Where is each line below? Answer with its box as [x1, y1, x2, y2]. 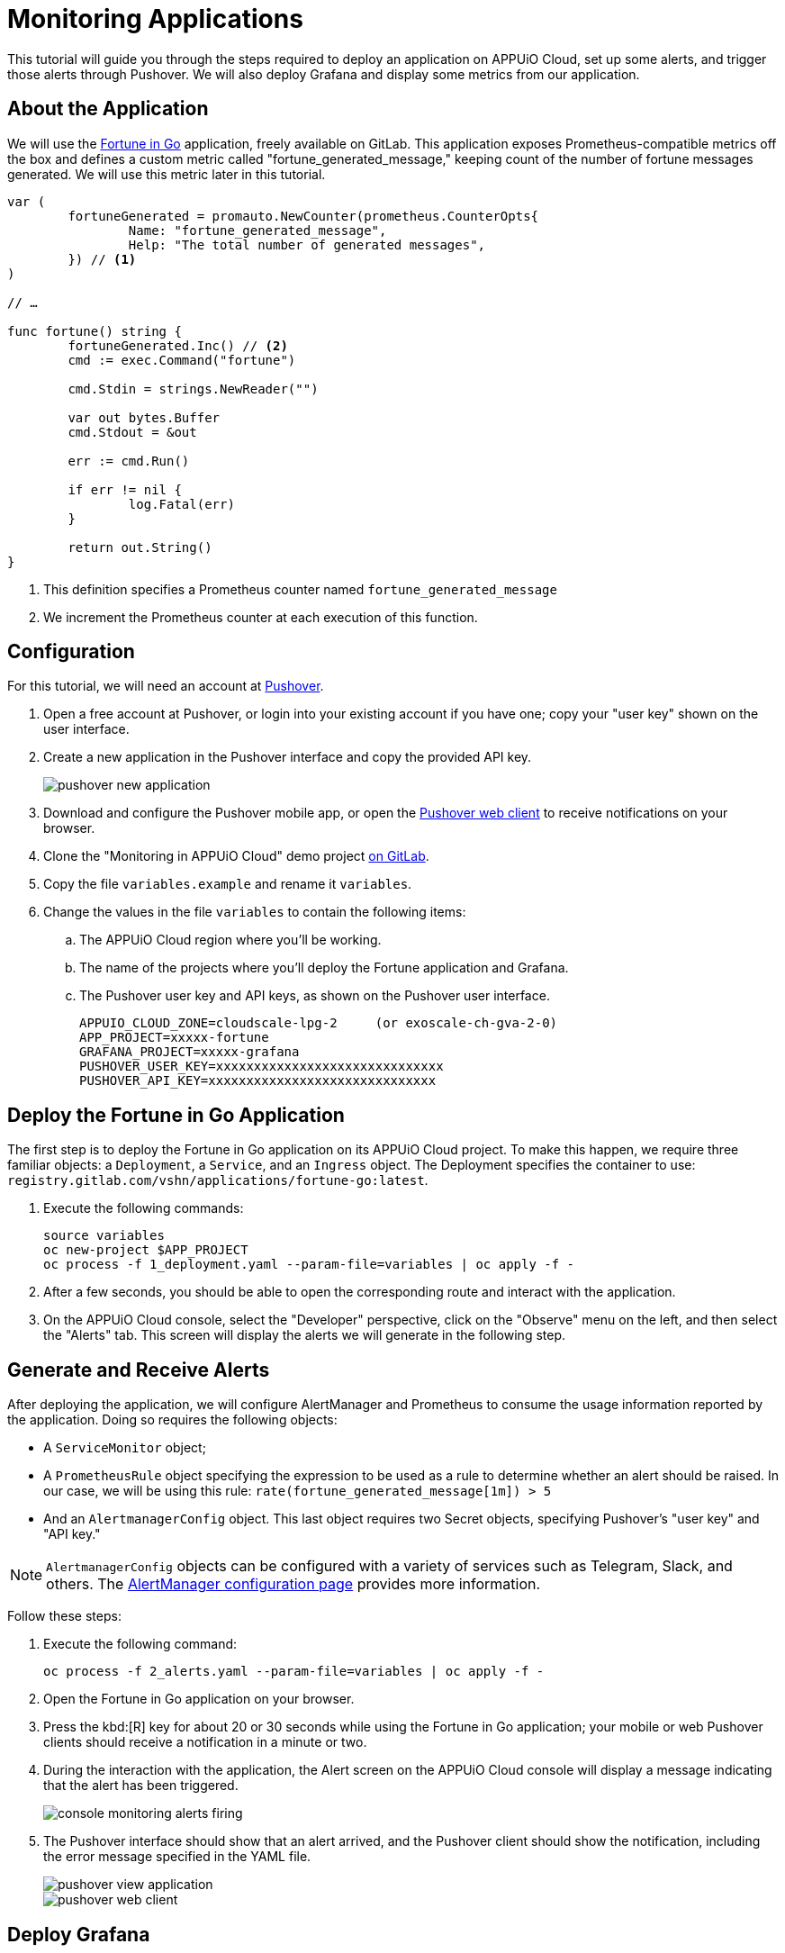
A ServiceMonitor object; [43, 1440, 206, 1456]
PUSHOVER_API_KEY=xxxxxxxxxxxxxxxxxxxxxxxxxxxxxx [79, 1073, 437, 1089]
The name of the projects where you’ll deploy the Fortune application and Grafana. [79, 960, 569, 976]
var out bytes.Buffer [68, 410, 221, 425]
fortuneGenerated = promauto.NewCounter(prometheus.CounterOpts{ [68, 208, 539, 223]
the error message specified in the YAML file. [43, 1849, 311, 1865]
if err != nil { [68, 482, 182, 497]
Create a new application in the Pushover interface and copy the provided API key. [43, 749, 532, 765]
